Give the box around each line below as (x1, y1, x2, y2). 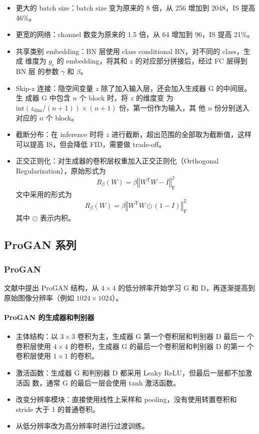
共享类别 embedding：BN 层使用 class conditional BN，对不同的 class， (15, 45, 243, 56)
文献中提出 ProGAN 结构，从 (4, 282, 99, 293)
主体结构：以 (15, 331, 58, 341)
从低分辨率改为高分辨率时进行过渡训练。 (15, 420, 149, 431)
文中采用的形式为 (15, 188, 72, 199)
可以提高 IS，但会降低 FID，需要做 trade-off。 (15, 138, 166, 149)
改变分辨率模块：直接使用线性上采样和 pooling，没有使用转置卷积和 (15, 394, 237, 404)
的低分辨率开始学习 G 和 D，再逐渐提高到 (118, 282, 255, 293)
